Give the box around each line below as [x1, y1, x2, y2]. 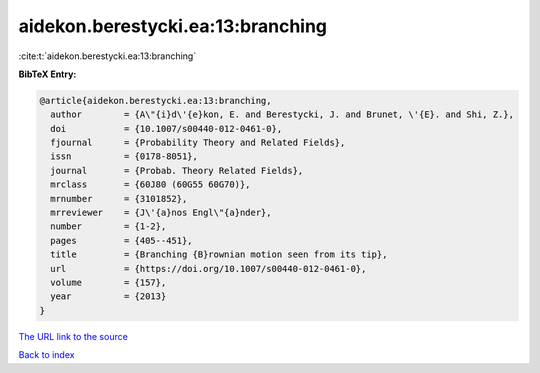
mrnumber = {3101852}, [50, 193, 188, 204]
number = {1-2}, [50, 221, 167, 232]
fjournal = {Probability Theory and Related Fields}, [50, 137, 346, 149]
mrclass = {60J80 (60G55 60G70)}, [50, 179, 251, 190]
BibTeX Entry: [18, 68, 77, 80]
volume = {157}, [50, 277, 167, 288]
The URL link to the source [18, 330, 129, 342]
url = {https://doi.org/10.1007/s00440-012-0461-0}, [50, 263, 367, 274]
